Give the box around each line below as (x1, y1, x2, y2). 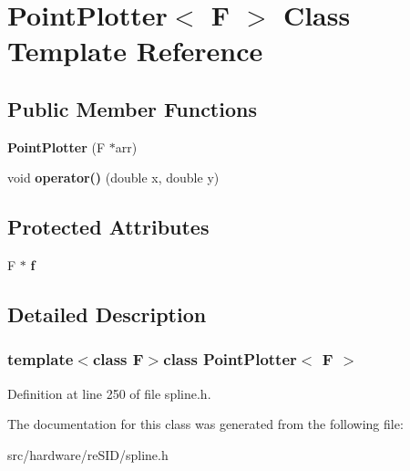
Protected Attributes (7, 213, 210, 241)
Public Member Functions (7, 94, 257, 122)
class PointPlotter (163, 348, 297, 371)
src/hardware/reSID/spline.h (7, 445, 169, 464)
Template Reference (7, 32, 263, 69)
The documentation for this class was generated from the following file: (7, 414, 404, 434)
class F (92, 348, 144, 371)
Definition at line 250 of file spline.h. (7, 383, 211, 403)
